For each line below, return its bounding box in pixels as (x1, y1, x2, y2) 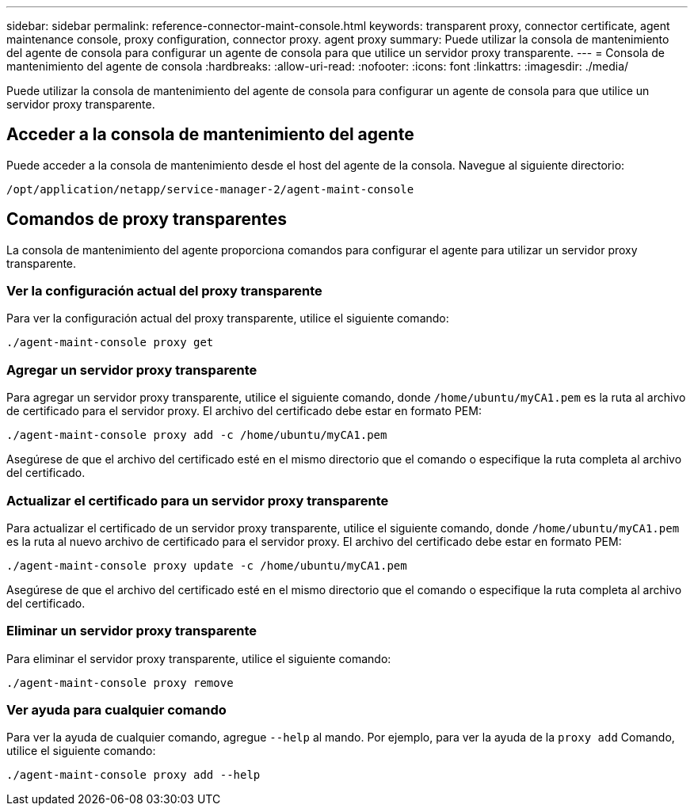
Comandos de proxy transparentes (6, 209, 287, 230)
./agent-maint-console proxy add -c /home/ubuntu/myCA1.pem (6, 429, 387, 442)
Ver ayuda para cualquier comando (6, 702, 227, 719)
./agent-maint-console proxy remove (6, 676, 234, 689)
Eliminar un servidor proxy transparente (6, 623, 257, 639)
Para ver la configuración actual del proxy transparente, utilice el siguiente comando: (6, 311, 449, 326)
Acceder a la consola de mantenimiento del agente (6, 124, 414, 145)
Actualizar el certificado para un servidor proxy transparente (6, 492, 389, 509)
